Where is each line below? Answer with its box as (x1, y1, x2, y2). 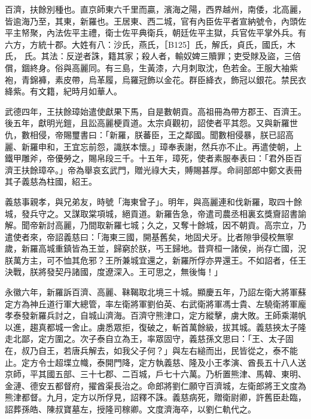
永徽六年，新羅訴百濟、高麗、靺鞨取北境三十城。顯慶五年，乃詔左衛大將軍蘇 (5, 286, 306, 298)
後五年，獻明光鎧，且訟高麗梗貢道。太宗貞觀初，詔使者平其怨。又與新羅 (5, 117, 289, 129)
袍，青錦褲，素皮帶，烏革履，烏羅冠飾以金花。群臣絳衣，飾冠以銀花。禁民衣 (5, 73, 306, 85)
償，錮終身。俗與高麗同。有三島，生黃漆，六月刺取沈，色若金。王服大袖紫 (5, 61, 298, 74)
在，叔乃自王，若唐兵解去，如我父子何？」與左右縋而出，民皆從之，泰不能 (5, 344, 298, 357)
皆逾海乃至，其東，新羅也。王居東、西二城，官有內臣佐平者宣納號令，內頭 (5, 14, 298, 27)
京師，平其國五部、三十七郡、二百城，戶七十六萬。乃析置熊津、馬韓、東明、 (5, 368, 306, 380)
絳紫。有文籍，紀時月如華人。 (5, 85, 122, 97)
